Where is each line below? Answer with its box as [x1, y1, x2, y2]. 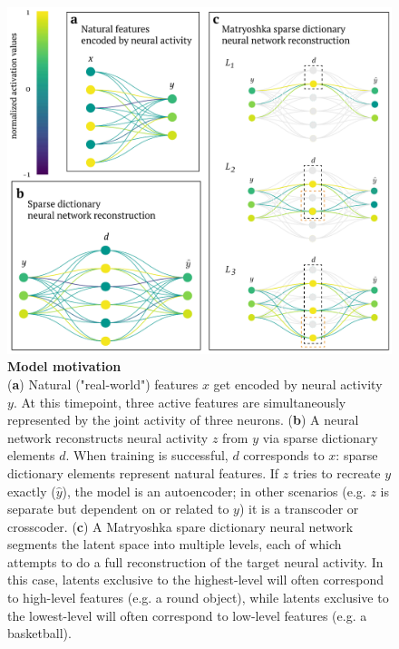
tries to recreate [292, 463, 381, 482]
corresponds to [243, 446, 325, 465]
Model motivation [7, 357, 122, 376]
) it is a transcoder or [238, 499, 359, 518]
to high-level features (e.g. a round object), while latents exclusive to [7, 588, 389, 607]
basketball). [7, 624, 72, 643]
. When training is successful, [65, 446, 229, 465]
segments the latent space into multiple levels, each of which [7, 535, 342, 554]
